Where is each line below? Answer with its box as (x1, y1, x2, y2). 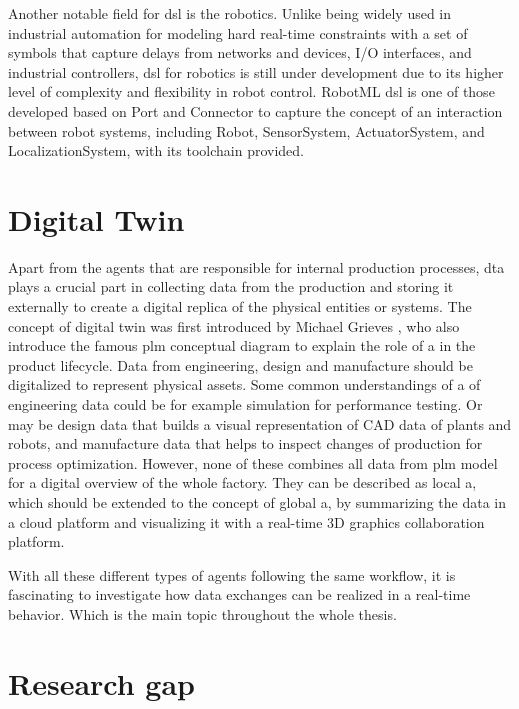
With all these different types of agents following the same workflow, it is (8, 564, 456, 585)
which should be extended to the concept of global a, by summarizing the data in (8, 492, 506, 512)
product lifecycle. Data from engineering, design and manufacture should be (8, 354, 473, 375)
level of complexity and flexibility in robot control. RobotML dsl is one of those (8, 81, 495, 102)
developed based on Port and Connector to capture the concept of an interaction (8, 100, 503, 121)
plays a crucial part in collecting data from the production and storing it (8, 276, 454, 297)
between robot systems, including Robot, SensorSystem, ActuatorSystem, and (8, 120, 485, 141)
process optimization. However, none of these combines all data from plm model (8, 452, 498, 473)
